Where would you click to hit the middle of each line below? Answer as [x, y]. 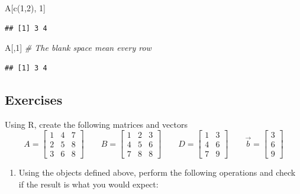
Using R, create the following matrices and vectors [96, 124]
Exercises [34, 99]
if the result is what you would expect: [88, 184]
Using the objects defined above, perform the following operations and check [157, 172]
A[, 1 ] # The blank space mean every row [78, 48]
